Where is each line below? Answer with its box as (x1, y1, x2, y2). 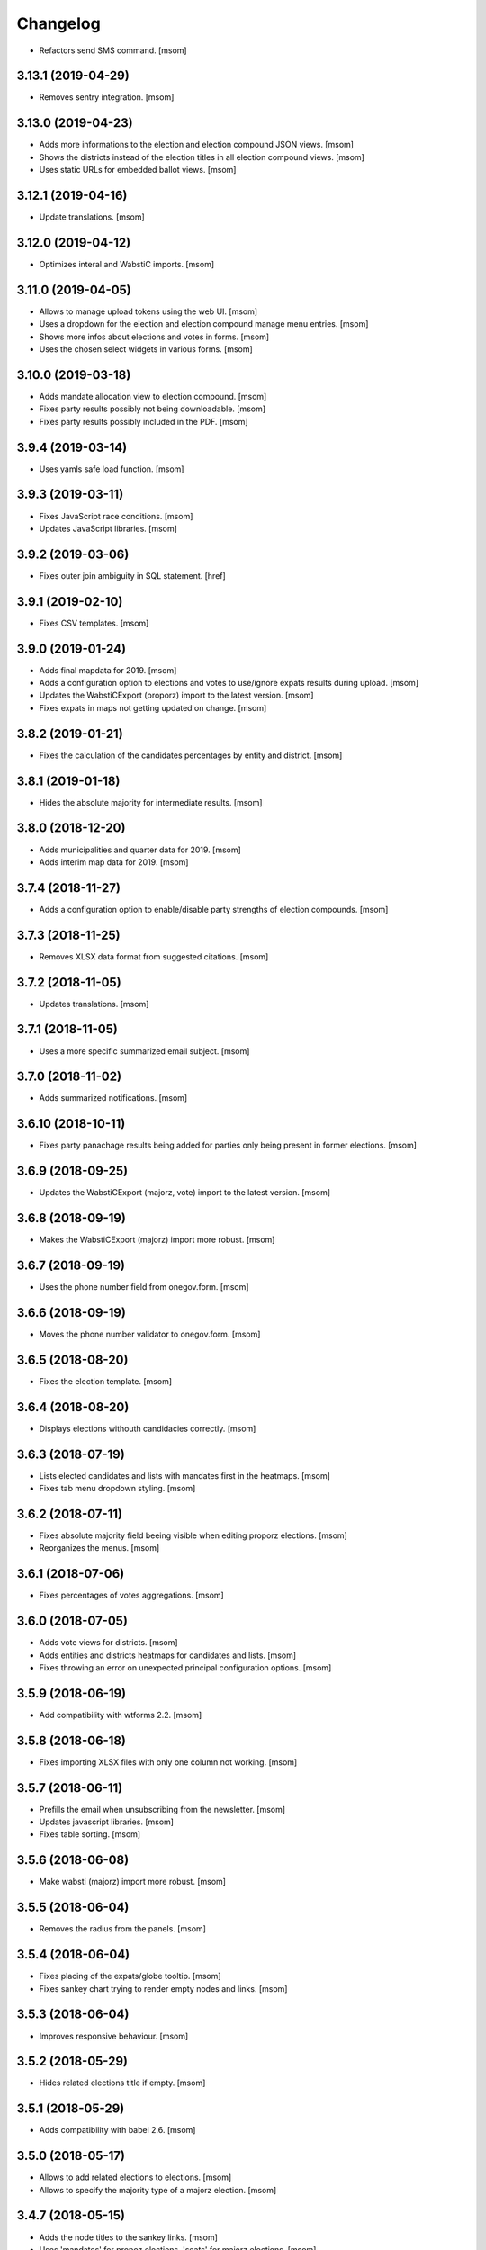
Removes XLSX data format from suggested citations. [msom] (39, 950, 269, 962)
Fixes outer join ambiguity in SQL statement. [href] (39, 570, 227, 580)
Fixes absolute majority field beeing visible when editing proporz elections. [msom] (39, 1530, 348, 1541)
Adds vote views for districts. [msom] (39, 1637, 179, 1648)
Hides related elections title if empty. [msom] (39, 2077, 206, 2088)
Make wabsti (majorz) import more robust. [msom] (39, 1876, 227, 1887)
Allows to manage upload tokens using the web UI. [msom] (39, 306, 258, 317)
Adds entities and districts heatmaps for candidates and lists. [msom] (39, 1650, 297, 1660)
